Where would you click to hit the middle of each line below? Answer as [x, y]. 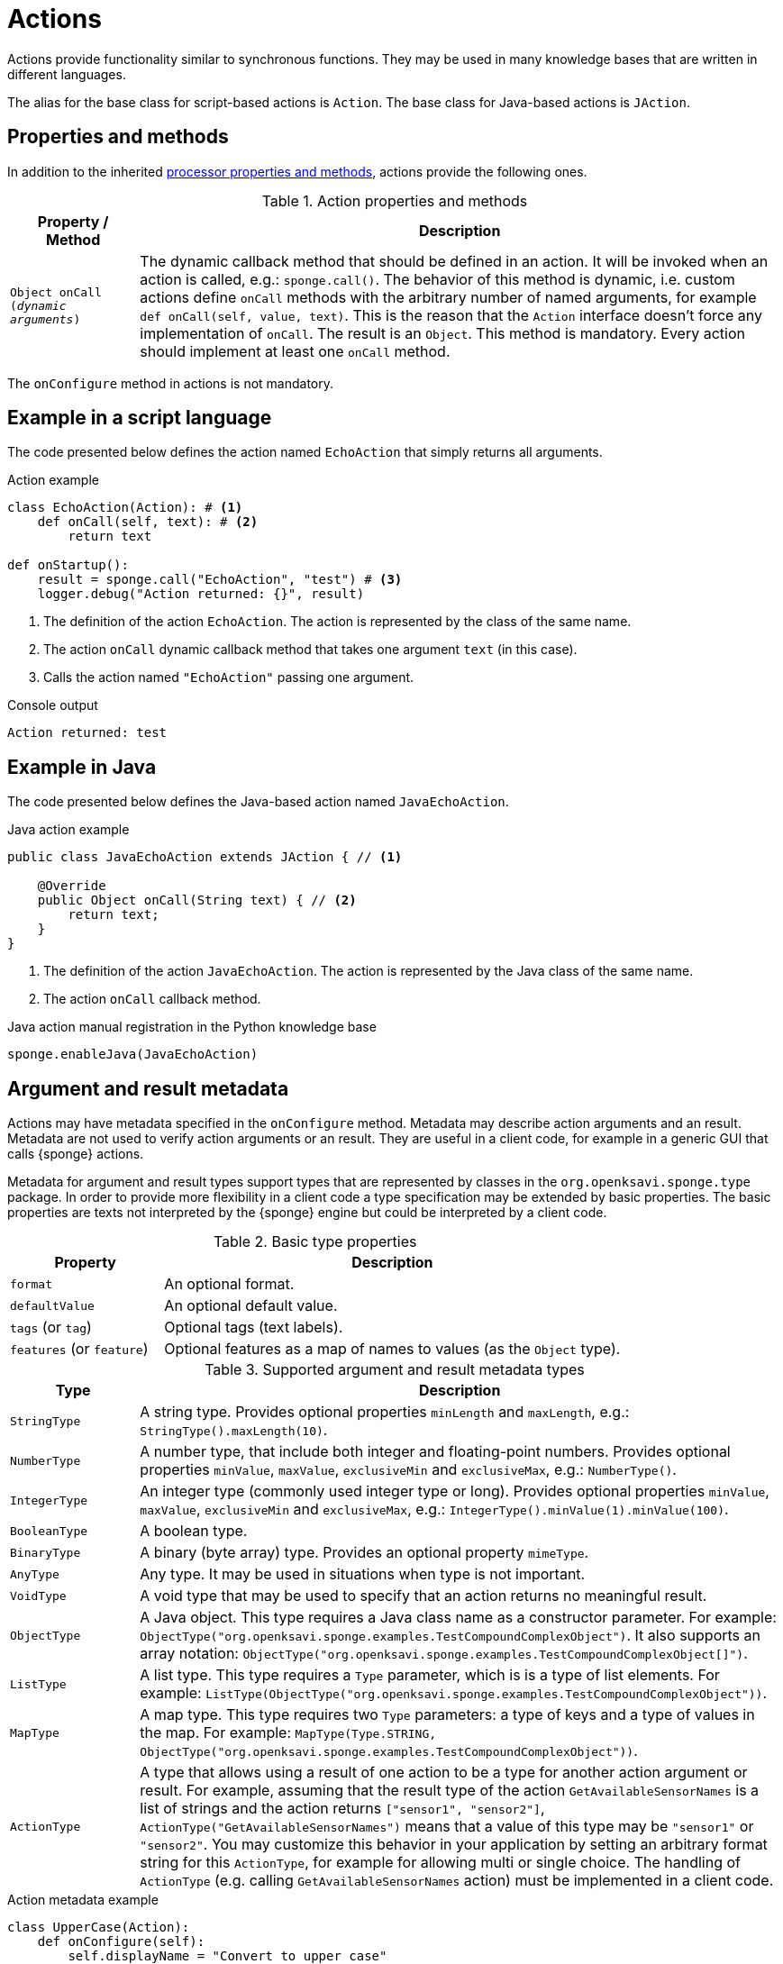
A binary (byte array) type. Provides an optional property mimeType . [364, 1553]
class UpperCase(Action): [99, 1928]
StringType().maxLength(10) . [234, 1430]
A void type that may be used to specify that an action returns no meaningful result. [423, 1596]
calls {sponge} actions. [76, 1154]
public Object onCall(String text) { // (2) [197, 900]
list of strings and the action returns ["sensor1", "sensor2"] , [342, 1809]
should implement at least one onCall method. [295, 351]
